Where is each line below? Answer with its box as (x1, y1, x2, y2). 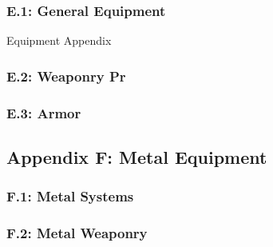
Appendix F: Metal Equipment (6, 144, 267, 169)
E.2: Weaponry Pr (6, 66, 126, 86)
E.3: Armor (6, 102, 81, 122)
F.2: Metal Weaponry (6, 223, 148, 243)
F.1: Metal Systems (6, 186, 134, 206)
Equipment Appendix (6, 32, 112, 49)
